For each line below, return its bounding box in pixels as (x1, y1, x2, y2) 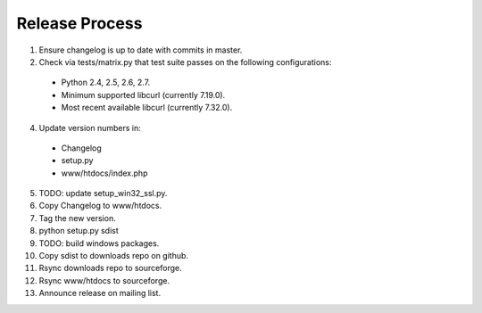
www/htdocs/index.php (61, 168, 148, 178)
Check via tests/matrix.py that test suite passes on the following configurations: (38, 56, 332, 67)
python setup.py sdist (38, 226, 120, 236)
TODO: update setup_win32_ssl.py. (38, 188, 168, 199)
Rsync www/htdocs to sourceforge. (38, 275, 170, 285)
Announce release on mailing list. (38, 288, 161, 299)
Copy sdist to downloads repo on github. (38, 251, 189, 261)
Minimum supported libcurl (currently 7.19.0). (61, 89, 226, 100)
